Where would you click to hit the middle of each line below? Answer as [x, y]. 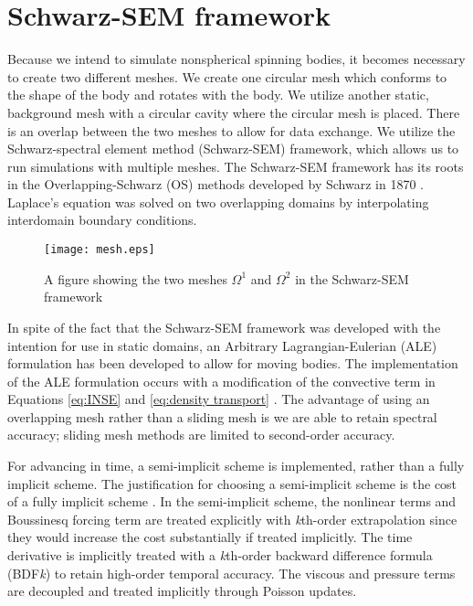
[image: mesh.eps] [100, 250]
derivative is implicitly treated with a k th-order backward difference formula [220, 555]
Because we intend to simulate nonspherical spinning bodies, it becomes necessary [236, 59]
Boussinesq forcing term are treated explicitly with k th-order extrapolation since [232, 519]
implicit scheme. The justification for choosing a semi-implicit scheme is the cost [232, 483]
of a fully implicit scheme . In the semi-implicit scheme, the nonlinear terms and [232, 501]
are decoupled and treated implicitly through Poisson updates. [182, 591]
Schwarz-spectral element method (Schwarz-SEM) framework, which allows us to [233, 149]
